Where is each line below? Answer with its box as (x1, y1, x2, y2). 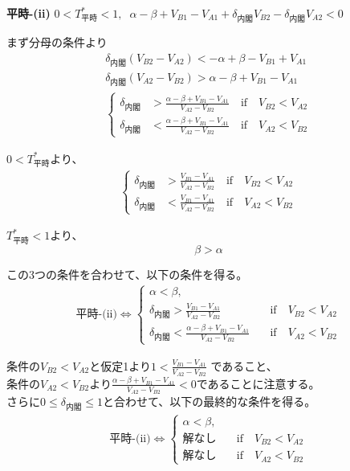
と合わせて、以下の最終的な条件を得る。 (102, 393, 316, 410)
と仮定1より (89, 357, 151, 374)
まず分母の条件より (6, 34, 108, 51)
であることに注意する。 (196, 375, 320, 391)
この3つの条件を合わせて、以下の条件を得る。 (6, 265, 248, 282)
